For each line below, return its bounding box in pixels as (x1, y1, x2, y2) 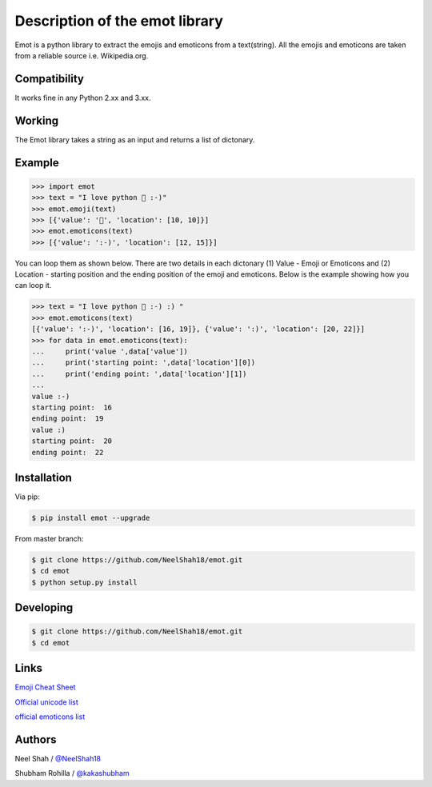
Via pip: (14, 492, 40, 501)
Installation (14, 470, 72, 484)
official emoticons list (14, 712, 86, 721)
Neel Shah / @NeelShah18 (14, 753, 102, 763)
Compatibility (14, 72, 84, 86)
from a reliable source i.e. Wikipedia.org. (14, 50, 149, 60)
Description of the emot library (14, 12, 223, 30)
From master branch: (14, 534, 84, 543)
